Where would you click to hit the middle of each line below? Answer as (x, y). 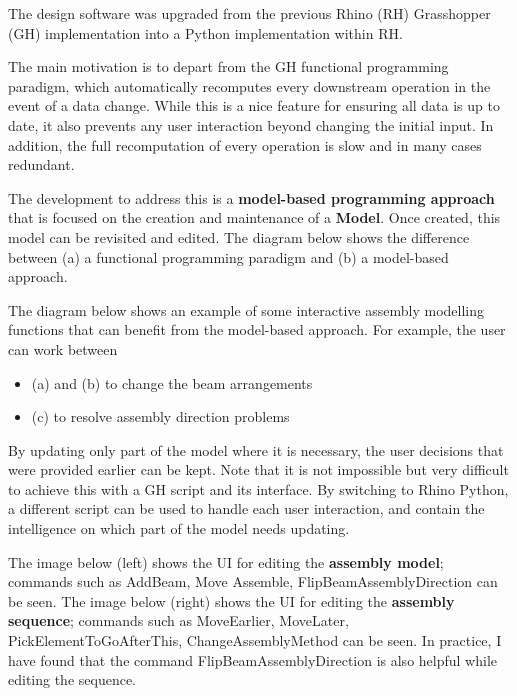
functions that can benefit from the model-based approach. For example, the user (257, 329)
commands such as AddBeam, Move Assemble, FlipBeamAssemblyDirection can (253, 581)
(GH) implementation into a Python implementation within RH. (205, 32)
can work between (63, 348)
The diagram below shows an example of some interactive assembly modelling (246, 309)
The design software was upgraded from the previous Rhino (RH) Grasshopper (249, 13)
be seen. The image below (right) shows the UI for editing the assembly (231, 600)
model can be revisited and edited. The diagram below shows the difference (239, 236)
